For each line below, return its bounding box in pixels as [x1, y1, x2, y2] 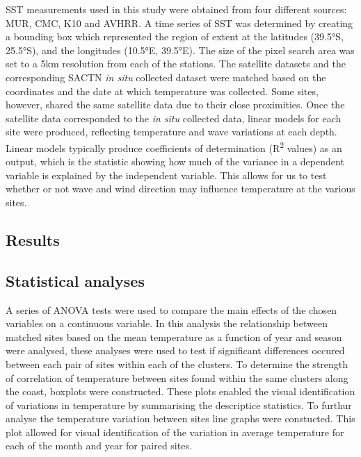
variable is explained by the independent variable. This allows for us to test [6, 167, 327, 182]
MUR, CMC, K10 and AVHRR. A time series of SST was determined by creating [6, 15, 353, 30]
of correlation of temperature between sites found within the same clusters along [6, 370, 348, 385]
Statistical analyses [6, 269, 145, 291]
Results [6, 228, 60, 250]
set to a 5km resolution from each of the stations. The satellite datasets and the [6, 56, 346, 71]
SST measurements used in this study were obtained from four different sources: [6, 2, 347, 16]
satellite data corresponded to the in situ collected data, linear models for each [6, 110, 342, 125]
